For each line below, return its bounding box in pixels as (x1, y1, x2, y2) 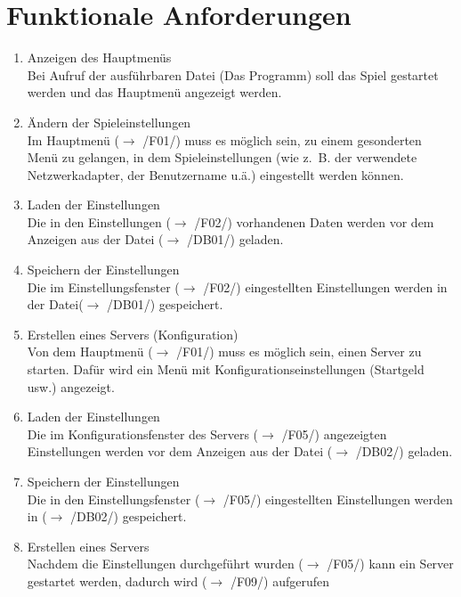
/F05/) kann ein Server (327, 554, 454, 573)
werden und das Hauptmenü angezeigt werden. (27, 83, 282, 102)
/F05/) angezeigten (281, 424, 387, 443)
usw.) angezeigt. (27, 377, 115, 396)
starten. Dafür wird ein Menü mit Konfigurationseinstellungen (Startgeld (27, 360, 425, 379)
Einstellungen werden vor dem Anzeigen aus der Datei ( (27, 442, 333, 461)
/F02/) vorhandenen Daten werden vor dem (194, 212, 434, 231)
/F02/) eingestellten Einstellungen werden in (203, 277, 448, 296)
